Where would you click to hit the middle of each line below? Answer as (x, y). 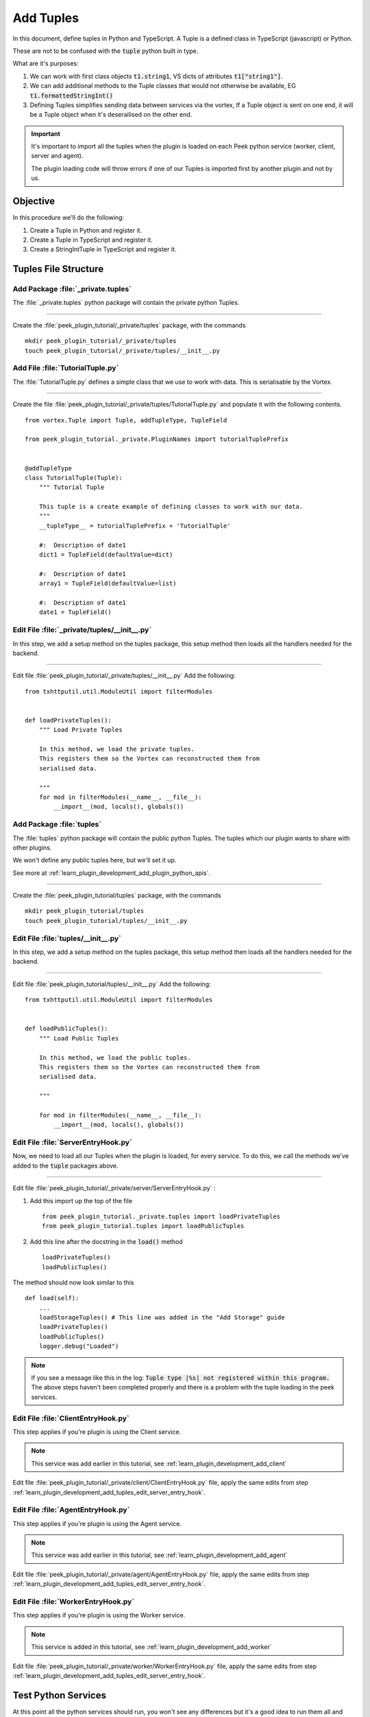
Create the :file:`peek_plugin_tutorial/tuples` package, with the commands (117, 896)
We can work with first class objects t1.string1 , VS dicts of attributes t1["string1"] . (157, 76)
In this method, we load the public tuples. (115, 1057)
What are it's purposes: (46, 64)
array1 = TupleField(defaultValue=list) (108, 583)
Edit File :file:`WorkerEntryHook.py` (74, 1602)
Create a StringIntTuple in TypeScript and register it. (103, 249)
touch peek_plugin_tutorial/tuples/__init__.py (106, 921)
